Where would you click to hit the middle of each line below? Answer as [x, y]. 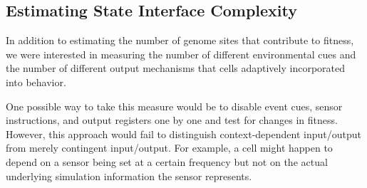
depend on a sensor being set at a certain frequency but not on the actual [167, 161]
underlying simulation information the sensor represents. [129, 176]
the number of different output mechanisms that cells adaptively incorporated [176, 68]
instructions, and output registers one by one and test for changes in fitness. [172, 120]
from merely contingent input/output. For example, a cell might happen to [169, 148]
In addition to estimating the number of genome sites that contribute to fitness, [180, 40]
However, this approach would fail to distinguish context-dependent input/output [183, 134]
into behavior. [36, 82]
